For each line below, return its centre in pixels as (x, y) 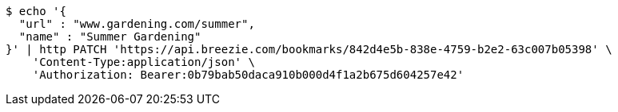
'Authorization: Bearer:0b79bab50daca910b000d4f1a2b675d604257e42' (248, 75)
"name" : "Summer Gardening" (110, 37)
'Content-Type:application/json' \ (144, 62)
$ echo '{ (36, 11)
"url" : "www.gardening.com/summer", (137, 24)
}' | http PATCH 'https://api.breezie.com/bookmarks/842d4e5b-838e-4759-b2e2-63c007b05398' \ (309, 49)
